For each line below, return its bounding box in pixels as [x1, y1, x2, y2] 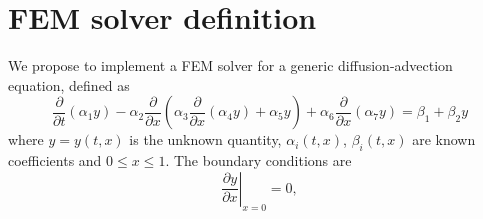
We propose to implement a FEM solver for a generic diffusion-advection [8, 55, 453, 76]
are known [412, 129, 476, 150]
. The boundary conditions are [165, 150, 352, 171]
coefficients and [8, 150, 102, 171]
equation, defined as [8, 74, 130, 95]
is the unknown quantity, [129, 129, 282, 150]
